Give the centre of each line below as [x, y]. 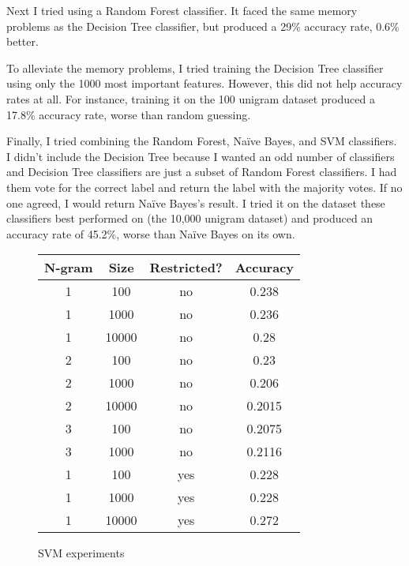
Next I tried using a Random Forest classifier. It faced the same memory [182, 10]
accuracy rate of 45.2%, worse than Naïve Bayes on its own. [151, 233]
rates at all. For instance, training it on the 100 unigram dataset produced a [191, 98]
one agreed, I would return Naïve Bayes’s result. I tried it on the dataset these [196, 202]
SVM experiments [81, 553]
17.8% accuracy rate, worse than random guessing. [129, 114]
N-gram [69, 268]
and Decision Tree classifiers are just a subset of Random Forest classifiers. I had [202, 172]
